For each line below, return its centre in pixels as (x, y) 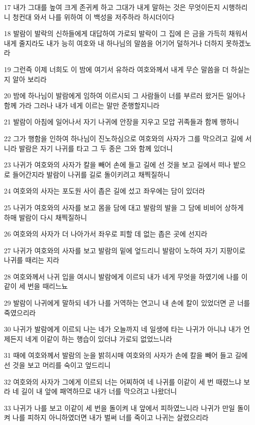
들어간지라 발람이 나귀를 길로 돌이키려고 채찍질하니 (91, 174)
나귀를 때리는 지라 (32, 260)
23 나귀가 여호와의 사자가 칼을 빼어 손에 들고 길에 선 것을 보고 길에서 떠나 (118, 165)
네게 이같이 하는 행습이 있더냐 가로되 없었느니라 (99, 338)
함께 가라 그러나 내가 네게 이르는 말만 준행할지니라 (82, 105)
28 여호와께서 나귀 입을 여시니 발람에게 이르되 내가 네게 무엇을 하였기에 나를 (122, 276)
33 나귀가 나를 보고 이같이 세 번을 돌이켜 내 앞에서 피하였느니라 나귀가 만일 (120, 407)
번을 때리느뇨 (48, 286)
